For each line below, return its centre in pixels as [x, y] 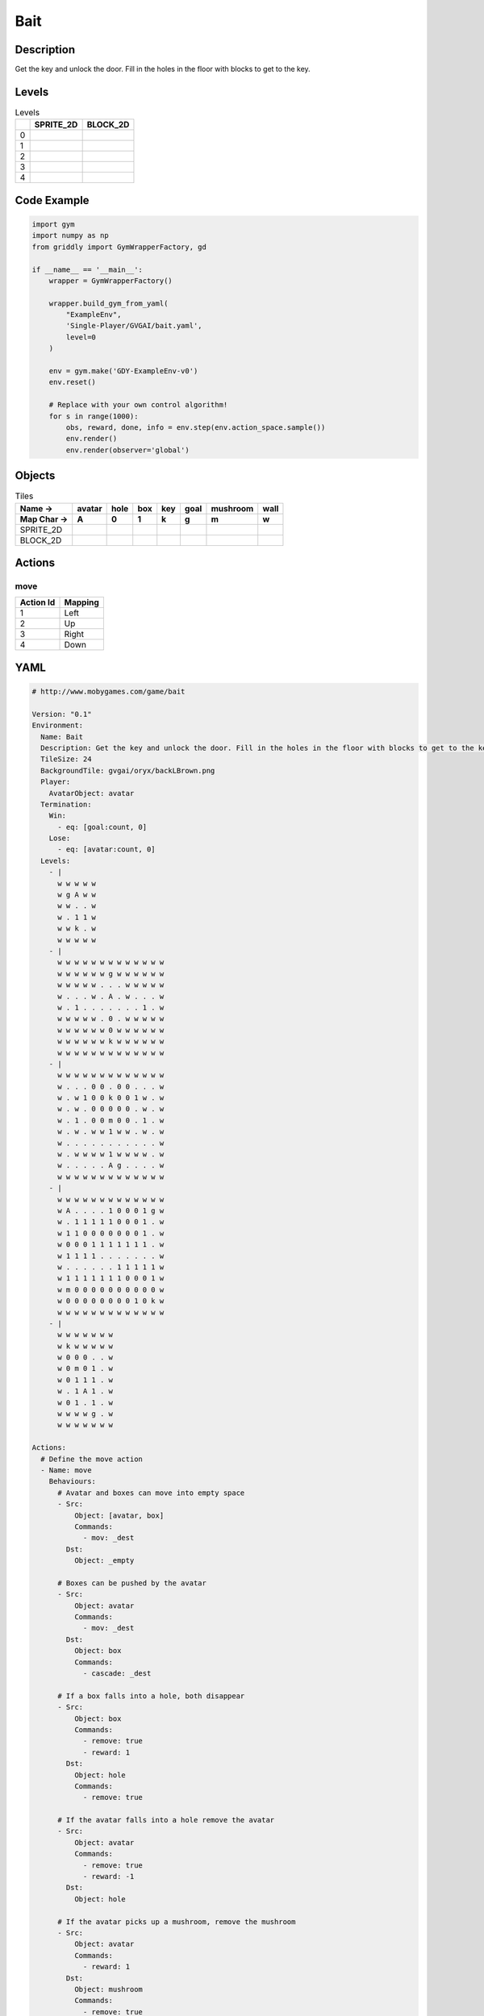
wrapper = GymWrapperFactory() [111, 281]
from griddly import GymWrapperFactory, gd [119, 247]
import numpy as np [70, 235]
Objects [35, 476]
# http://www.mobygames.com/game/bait [108, 692]
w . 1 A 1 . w [85, 1391]
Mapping [82, 602]
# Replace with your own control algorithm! [138, 405]
